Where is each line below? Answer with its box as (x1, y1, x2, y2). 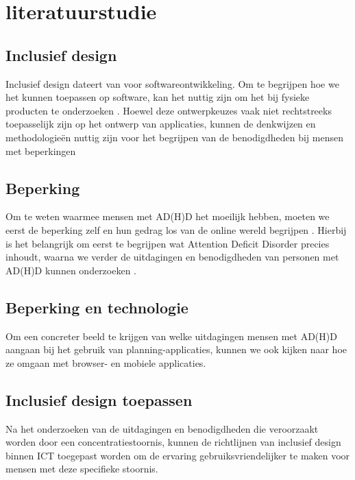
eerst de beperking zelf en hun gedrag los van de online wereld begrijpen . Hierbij (5, 222, 347, 237)
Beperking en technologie (5, 296, 188, 317)
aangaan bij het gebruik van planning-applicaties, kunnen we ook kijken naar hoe (5, 342, 347, 357)
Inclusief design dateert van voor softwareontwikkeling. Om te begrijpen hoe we (5, 76, 339, 91)
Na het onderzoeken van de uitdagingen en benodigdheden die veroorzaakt (5, 421, 319, 435)
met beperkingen (5, 143, 76, 158)
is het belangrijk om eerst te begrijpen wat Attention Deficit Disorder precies (5, 236, 330, 250)
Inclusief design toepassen (5, 389, 193, 410)
